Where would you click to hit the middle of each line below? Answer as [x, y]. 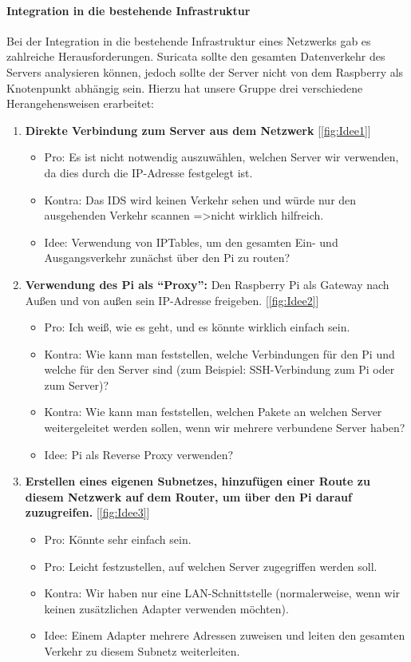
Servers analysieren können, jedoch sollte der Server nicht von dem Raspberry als [205, 71]
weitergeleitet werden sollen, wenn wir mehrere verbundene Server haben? [225, 428]
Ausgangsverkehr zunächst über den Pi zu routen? [167, 258]
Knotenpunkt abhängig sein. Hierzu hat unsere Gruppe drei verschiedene [185, 87]
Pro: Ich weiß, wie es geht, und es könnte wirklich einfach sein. [197, 327]
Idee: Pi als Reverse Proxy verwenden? [139, 454]
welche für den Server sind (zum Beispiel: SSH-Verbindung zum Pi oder [219, 369]
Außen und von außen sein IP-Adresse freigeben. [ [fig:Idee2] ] [172, 300]
